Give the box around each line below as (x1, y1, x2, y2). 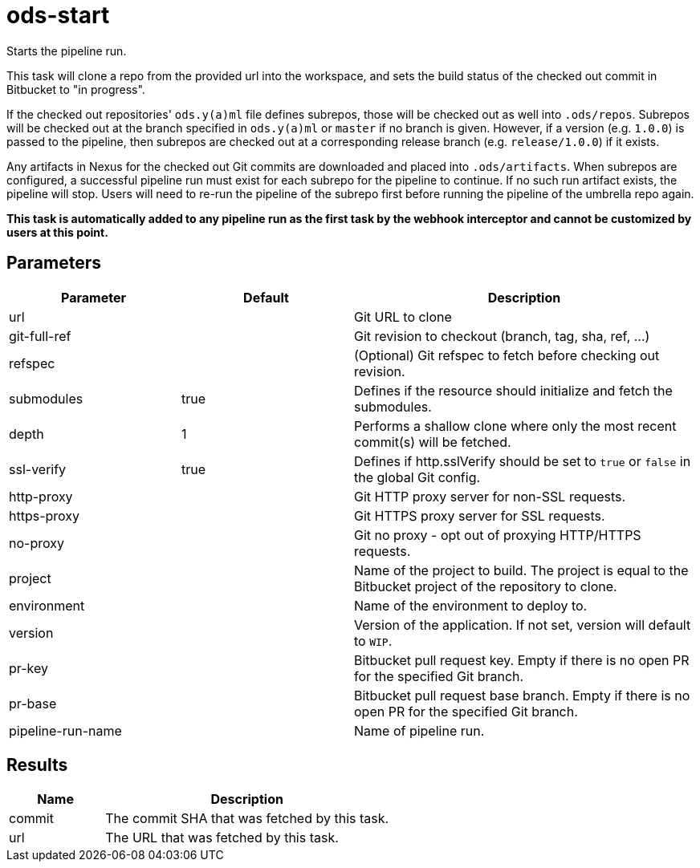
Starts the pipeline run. (6, 43, 127, 58)
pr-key (9, 659, 48, 676)
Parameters (6, 253, 101, 274)
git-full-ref (9, 327, 71, 344)
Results (6, 755, 68, 776)
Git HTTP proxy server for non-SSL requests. (354, 488, 626, 505)
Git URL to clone (354, 308, 452, 325)
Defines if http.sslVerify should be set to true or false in (354, 452, 691, 469)
